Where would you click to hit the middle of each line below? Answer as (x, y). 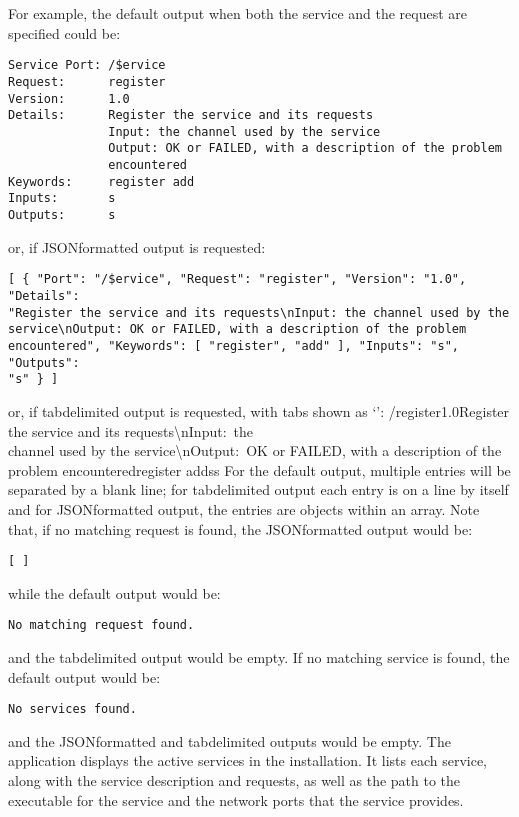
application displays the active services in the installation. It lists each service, (247, 760)
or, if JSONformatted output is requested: (137, 246)
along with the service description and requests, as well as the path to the (234, 780)
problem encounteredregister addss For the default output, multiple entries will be (259, 469)
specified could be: (64, 32)
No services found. (72, 709)
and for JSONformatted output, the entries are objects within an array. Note (244, 508)
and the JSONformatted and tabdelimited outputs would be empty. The (229, 740)
